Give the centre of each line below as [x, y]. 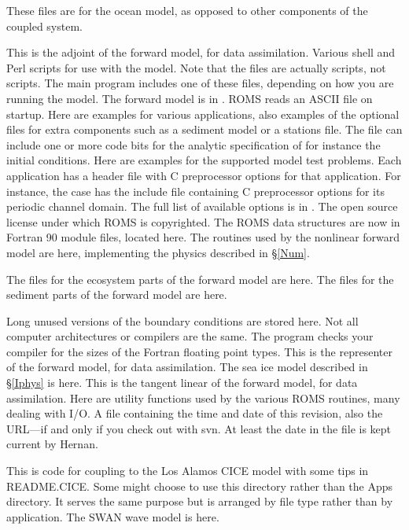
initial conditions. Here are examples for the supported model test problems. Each [204, 160]
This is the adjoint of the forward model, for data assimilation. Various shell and [201, 52]
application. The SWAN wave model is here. [113, 516]
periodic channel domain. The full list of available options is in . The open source [202, 206]
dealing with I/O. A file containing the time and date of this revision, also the [195, 413]
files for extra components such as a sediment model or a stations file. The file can [204, 129]
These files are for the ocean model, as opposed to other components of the [187, 10]
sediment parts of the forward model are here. [117, 294]
